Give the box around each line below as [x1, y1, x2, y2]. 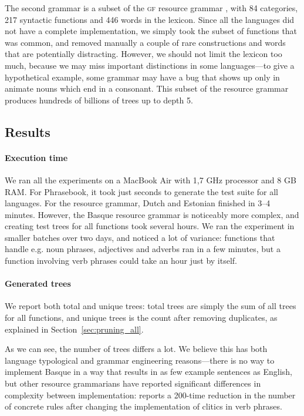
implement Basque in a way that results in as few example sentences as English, [5, 365, 292, 378]
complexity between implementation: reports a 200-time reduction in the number [5, 388, 296, 401]
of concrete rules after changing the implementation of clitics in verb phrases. [5, 400, 282, 412]
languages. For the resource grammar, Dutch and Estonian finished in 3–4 [5, 197, 271, 209]
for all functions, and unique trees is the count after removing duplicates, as [5, 311, 278, 324]
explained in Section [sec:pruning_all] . [5, 323, 144, 335]
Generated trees [5, 277, 71, 290]
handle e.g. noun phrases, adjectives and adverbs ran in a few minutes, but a [5, 243, 281, 255]
